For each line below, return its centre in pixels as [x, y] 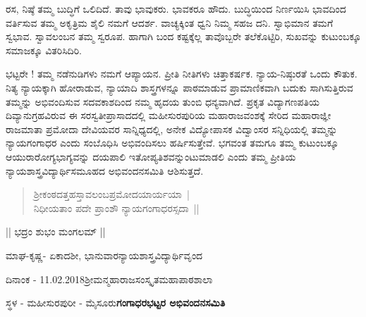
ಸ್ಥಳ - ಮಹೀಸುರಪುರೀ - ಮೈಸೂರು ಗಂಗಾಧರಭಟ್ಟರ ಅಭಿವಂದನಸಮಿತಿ [116, 303]
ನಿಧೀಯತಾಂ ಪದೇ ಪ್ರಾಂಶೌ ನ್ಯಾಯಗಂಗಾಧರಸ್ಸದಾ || [116, 207]
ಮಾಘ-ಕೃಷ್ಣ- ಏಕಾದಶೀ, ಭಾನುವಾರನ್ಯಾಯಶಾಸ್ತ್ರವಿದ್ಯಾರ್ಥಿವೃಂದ [104, 255]
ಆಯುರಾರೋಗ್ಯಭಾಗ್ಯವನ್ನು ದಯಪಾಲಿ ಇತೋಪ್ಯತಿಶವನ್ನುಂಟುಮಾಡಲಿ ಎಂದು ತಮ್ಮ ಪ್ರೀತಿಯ [151, 156]
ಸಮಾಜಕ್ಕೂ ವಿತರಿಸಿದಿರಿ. [44, 50]
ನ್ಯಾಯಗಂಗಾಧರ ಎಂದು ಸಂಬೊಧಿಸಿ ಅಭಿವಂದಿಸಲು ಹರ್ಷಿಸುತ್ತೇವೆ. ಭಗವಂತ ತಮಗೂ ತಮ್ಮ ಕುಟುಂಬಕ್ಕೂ [172, 143]
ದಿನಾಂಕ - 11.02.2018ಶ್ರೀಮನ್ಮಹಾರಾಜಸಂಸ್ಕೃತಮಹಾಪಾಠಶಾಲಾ [109, 279]
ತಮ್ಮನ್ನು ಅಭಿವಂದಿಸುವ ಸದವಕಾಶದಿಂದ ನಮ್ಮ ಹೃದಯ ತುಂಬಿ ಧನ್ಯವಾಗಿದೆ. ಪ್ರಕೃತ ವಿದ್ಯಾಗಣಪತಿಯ [163, 101]
